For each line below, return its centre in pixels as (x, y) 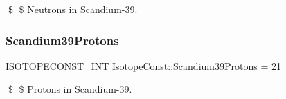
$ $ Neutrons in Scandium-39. (73, 9)
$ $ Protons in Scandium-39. (70, 89)
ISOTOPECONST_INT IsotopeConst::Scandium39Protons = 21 (143, 65)
